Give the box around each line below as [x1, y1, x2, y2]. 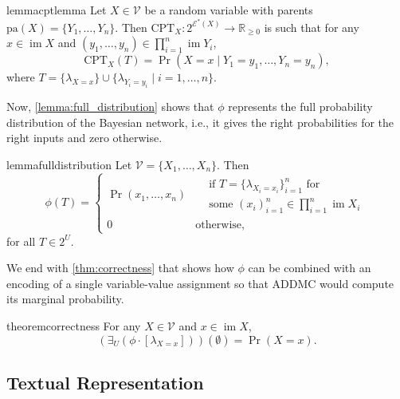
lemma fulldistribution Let [6, 156, 132, 172]
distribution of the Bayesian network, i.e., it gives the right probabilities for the [6, 113, 394, 130]
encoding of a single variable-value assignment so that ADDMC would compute [6, 275, 394, 291]
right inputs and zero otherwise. [6, 129, 163, 146]
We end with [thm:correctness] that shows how [6, 259, 234, 276]
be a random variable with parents [144, 2, 313, 18]
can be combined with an [248, 259, 371, 276]
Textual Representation [6, 369, 204, 394]
